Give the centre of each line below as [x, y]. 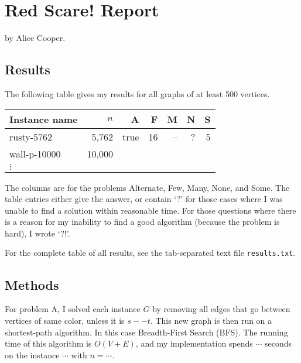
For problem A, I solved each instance [73, 309]
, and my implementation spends [194, 343]
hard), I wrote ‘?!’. [37, 233]
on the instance [32, 355]
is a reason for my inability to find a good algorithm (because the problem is [142, 222]
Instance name [44, 119]
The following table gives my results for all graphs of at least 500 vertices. [137, 93]
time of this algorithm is [48, 343]
